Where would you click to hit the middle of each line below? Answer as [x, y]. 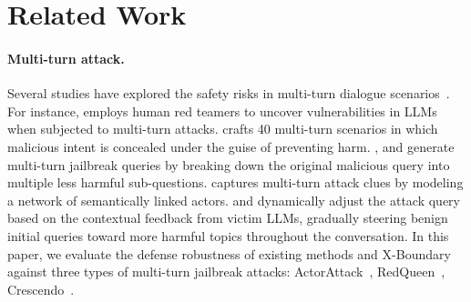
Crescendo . [41, 289]
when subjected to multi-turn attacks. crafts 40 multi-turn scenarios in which [223, 129]
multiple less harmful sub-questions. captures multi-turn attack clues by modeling [235, 182]
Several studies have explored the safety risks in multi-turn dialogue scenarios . [229, 93]
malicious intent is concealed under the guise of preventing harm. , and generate [231, 146]
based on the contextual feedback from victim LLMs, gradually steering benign [228, 218]
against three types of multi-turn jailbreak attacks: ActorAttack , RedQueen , [226, 272]
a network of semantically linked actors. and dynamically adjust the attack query [234, 200]
